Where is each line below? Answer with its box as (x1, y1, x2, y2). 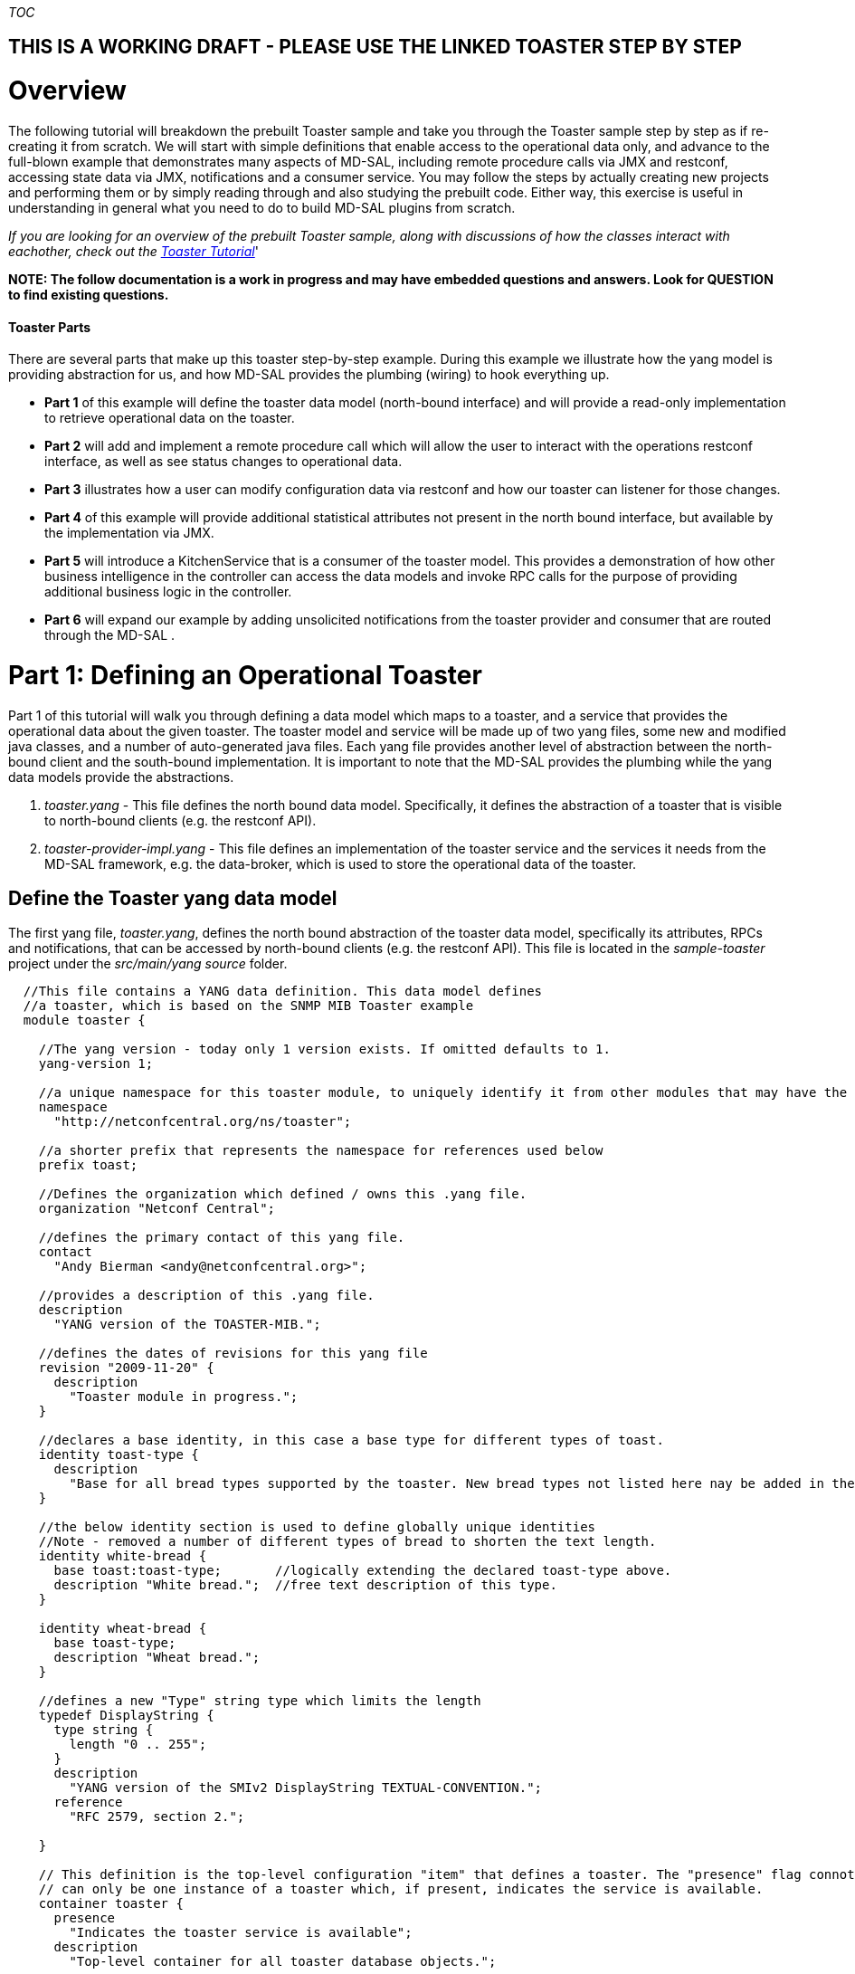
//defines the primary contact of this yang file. (38, 1230, 405, 1245)
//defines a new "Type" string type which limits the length (38, 1693, 481, 1709)
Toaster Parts (8, 319, 91, 335)
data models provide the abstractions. (8, 768, 234, 785)
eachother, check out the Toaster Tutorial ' (8, 243, 259, 259)
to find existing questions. (8, 286, 169, 302)
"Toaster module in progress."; (69, 1389, 299, 1405)
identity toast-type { (38, 1447, 199, 1463)
